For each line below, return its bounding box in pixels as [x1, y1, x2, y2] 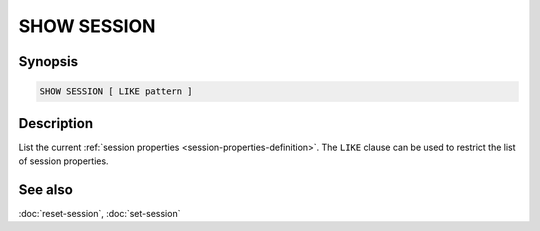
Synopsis [18, 53, 79, 70]
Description [18, 115, 94, 132]
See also [18, 181, 74, 198]
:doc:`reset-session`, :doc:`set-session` [18, 207, 181, 219]
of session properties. [18, 155, 109, 167]
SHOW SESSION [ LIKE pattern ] [39, 86, 194, 97]
